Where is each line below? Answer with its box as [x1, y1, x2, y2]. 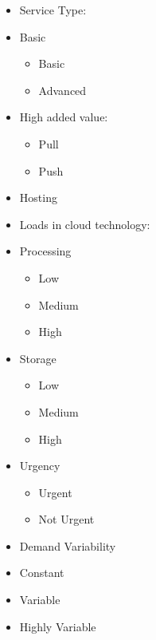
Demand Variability [19, 537, 116, 554]
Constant [19, 564, 64, 581]
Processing [19, 243, 72, 259]
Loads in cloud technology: [19, 215, 150, 232]
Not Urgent [38, 511, 95, 527]
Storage [19, 350, 57, 366]
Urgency [19, 457, 60, 474]
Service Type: [19, 2, 87, 18]
